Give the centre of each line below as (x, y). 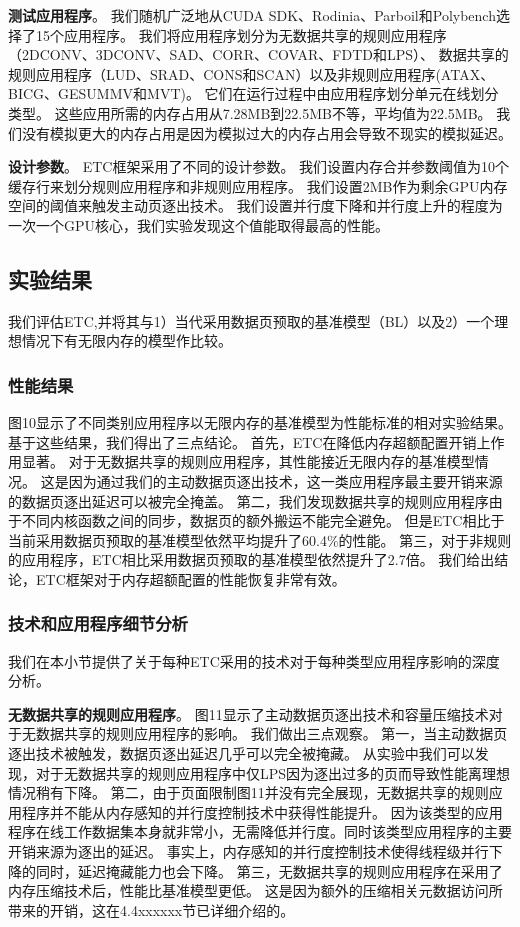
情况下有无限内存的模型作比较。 (126, 340)
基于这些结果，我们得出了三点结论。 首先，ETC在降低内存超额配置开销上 (249, 441)
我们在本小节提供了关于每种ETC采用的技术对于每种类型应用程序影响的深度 (254, 660)
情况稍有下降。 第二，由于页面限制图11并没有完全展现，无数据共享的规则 (248, 792)
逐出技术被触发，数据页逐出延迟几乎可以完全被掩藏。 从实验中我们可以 (241, 753)
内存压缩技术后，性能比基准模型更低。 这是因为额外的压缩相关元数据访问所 (255, 890)
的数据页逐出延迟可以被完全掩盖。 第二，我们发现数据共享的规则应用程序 (248, 500)
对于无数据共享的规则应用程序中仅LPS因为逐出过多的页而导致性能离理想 (273, 772)
